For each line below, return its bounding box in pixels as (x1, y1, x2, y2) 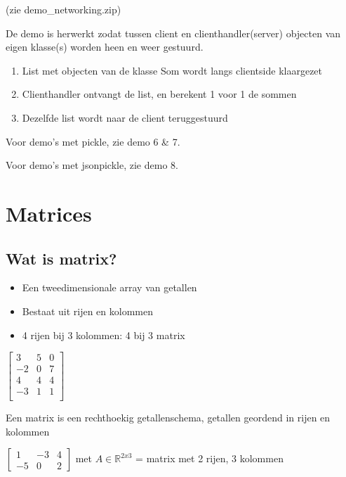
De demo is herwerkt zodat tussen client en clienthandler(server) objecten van (6, 25, 341, 40)
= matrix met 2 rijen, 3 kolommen (135, 451, 284, 466)
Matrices (6, 198, 92, 227)
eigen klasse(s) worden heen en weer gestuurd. (6, 39, 204, 54)
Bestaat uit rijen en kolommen (22, 303, 153, 318)
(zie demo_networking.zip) (6, 2, 121, 16)
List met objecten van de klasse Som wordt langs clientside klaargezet (22, 63, 323, 77)
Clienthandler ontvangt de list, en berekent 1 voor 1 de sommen (22, 87, 297, 101)
